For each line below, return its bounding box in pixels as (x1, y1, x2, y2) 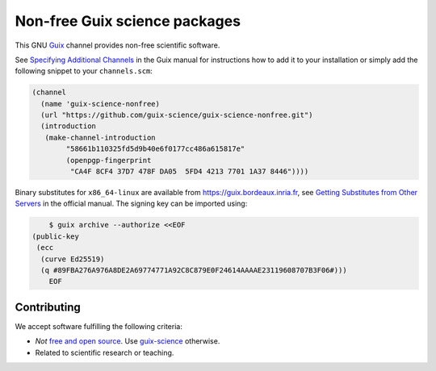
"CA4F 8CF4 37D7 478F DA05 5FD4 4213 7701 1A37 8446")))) (69, 167, 309, 177)
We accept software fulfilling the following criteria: (15, 321, 183, 331)
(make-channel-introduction (44, 133, 157, 142)
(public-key (31, 231, 80, 241)
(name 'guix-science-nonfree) (40, 99, 161, 108)
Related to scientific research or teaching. (35, 348, 174, 357)
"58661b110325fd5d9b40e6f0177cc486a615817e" (65, 144, 245, 153)
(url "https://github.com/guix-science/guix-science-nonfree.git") (40, 110, 313, 120)
